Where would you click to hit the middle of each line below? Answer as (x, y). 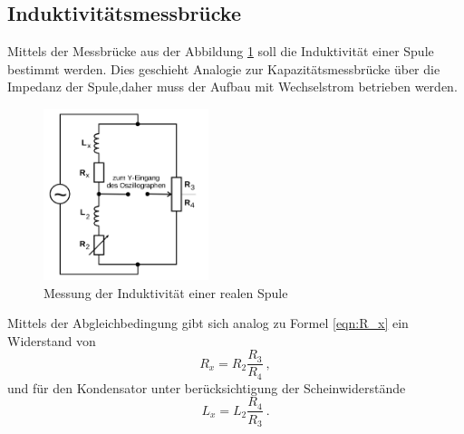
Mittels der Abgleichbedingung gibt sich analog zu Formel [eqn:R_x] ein (208, 323)
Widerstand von (52, 340)
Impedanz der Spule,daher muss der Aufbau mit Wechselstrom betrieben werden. (232, 87)
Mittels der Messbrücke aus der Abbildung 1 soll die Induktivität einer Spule (221, 51)
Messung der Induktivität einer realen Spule (166, 292)
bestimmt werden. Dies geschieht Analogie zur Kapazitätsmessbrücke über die (224, 68)
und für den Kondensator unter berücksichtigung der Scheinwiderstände (207, 387)
